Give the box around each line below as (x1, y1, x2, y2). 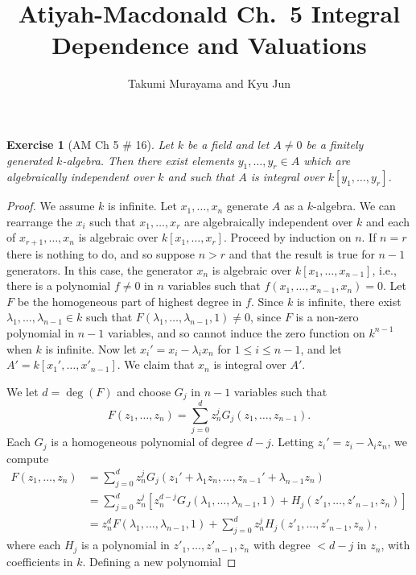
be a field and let (187, 135, 270, 152)
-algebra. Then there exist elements (62, 151, 234, 168)
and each (365, 213, 410, 230)
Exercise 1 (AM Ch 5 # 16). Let (6, 135, 174, 152)
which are (303, 151, 351, 168)
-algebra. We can (313, 197, 396, 214)
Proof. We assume (6, 197, 95, 214)
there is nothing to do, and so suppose (6, 245, 196, 262)
